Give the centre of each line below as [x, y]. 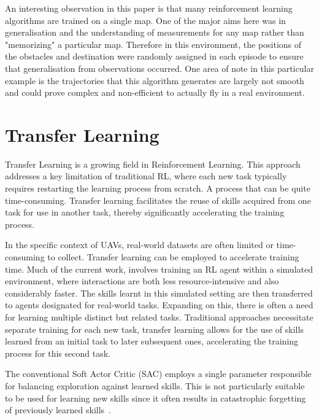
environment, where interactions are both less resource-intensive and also [142, 281]
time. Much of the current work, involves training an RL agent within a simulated [159, 269]
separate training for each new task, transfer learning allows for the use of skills [154, 329]
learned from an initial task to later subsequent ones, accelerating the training [152, 341]
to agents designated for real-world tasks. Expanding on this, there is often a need [159, 305]
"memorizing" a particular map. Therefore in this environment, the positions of [153, 44]
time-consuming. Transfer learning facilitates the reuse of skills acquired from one [158, 200]
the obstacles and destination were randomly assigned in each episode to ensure [154, 56]
